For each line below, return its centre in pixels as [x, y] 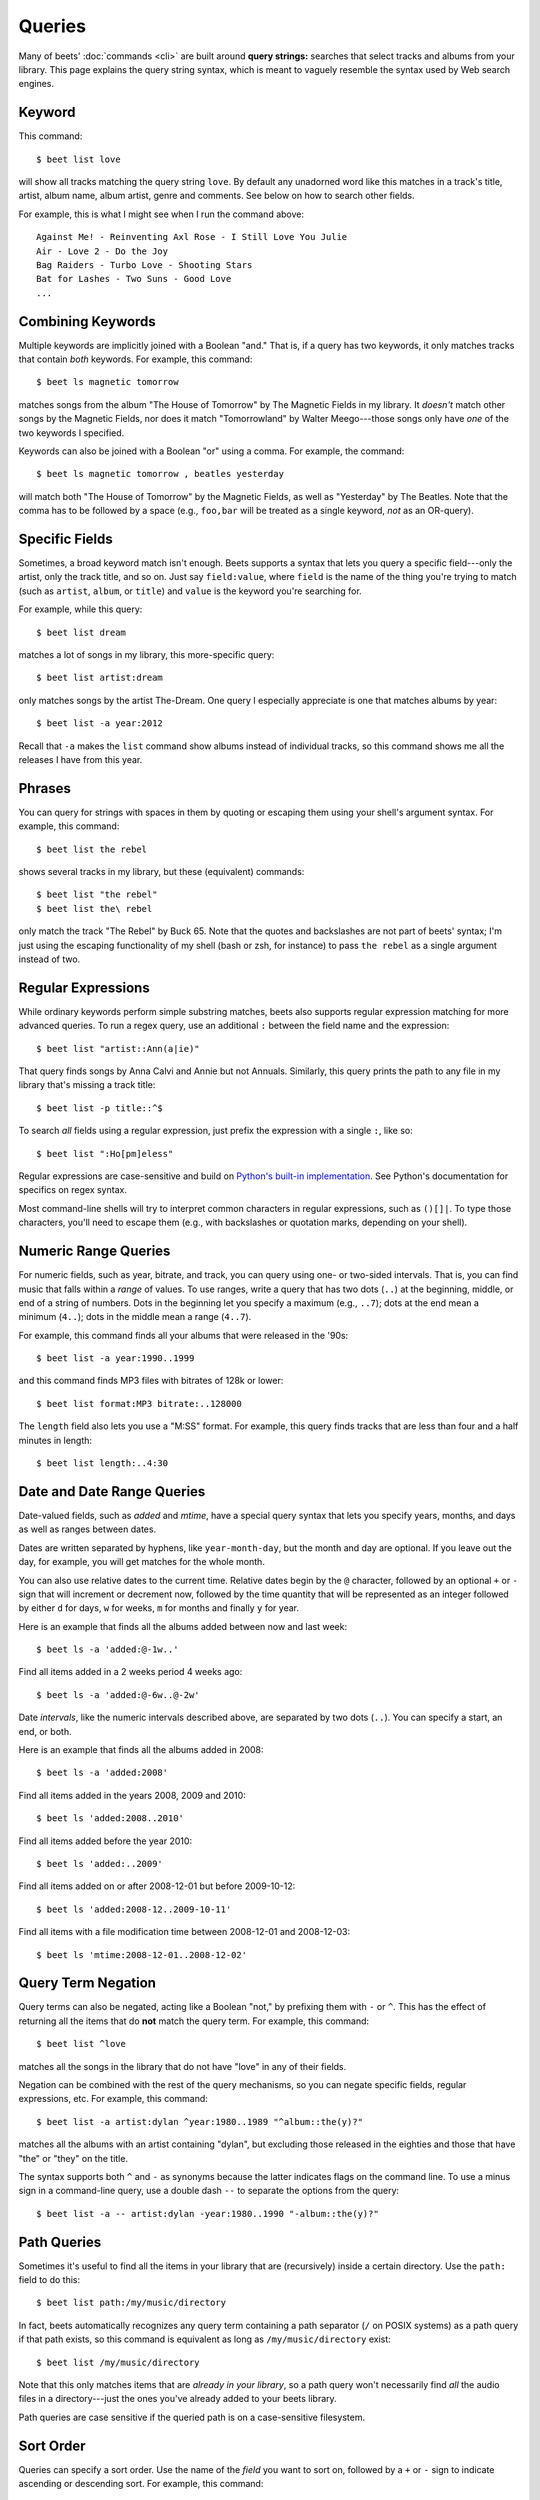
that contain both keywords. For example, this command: [135, 359]
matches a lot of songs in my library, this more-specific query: [146, 655]
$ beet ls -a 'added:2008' [102, 1773]
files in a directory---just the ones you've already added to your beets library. [177, 2399]
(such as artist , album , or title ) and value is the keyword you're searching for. [190, 591]
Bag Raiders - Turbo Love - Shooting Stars [144, 264]
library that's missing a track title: [87, 1085]
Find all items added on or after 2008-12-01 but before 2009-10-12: [157, 1886]
